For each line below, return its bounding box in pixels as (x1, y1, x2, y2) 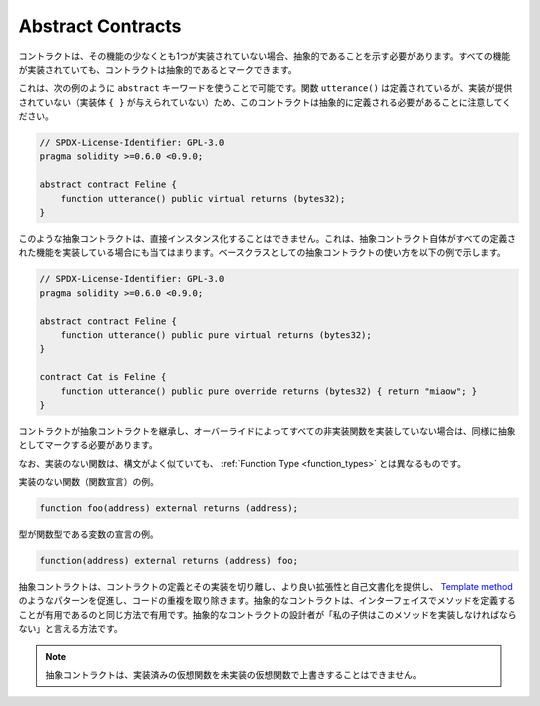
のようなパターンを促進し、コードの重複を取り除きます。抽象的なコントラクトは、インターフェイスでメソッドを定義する (18, 595, 516, 607)
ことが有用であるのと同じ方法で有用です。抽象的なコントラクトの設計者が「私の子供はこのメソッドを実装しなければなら (18, 608, 517, 620)
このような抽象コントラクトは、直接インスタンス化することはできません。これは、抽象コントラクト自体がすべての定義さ (18, 233, 517, 245)
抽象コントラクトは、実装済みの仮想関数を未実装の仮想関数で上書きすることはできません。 (45, 668, 422, 680)
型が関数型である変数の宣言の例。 (18, 528, 159, 540)
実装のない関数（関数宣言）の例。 (18, 476, 159, 488)
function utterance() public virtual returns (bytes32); (60, 193, 346, 204)
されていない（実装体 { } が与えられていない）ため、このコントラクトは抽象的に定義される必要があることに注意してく (18, 96, 512, 108)
